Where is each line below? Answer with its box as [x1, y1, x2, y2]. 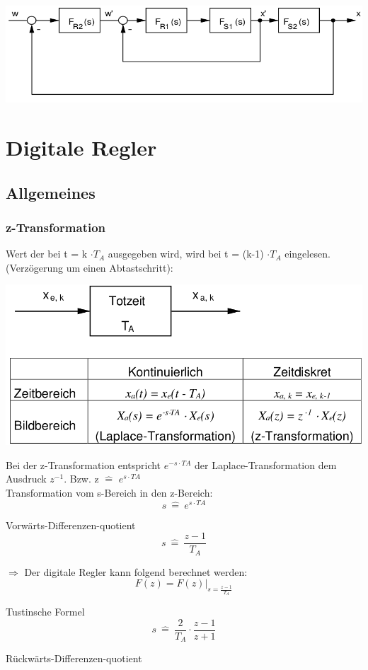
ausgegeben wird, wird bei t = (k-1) [108, 246, 264, 261]
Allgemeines [6, 181, 96, 203]
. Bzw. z [64, 471, 99, 486]
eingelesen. [284, 246, 330, 261]
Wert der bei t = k [6, 246, 88, 261]
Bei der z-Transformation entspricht [6, 457, 161, 472]
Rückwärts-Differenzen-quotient [6, 651, 142, 666]
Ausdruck [6, 471, 47, 486]
